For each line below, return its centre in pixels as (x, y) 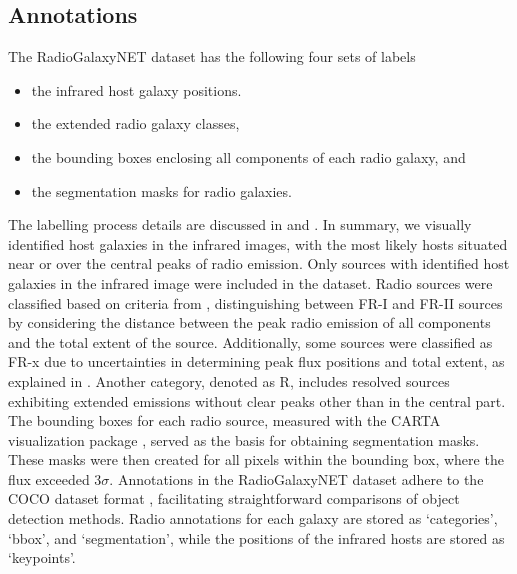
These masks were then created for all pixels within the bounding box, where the (256, 459)
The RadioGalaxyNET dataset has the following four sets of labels (212, 56)
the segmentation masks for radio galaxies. (161, 190)
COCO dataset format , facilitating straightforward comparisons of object (234, 498)
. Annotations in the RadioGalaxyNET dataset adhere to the (296, 478)
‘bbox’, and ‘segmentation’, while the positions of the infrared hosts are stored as (256, 537)
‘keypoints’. (42, 557)
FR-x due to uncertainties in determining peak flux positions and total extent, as (256, 361)
